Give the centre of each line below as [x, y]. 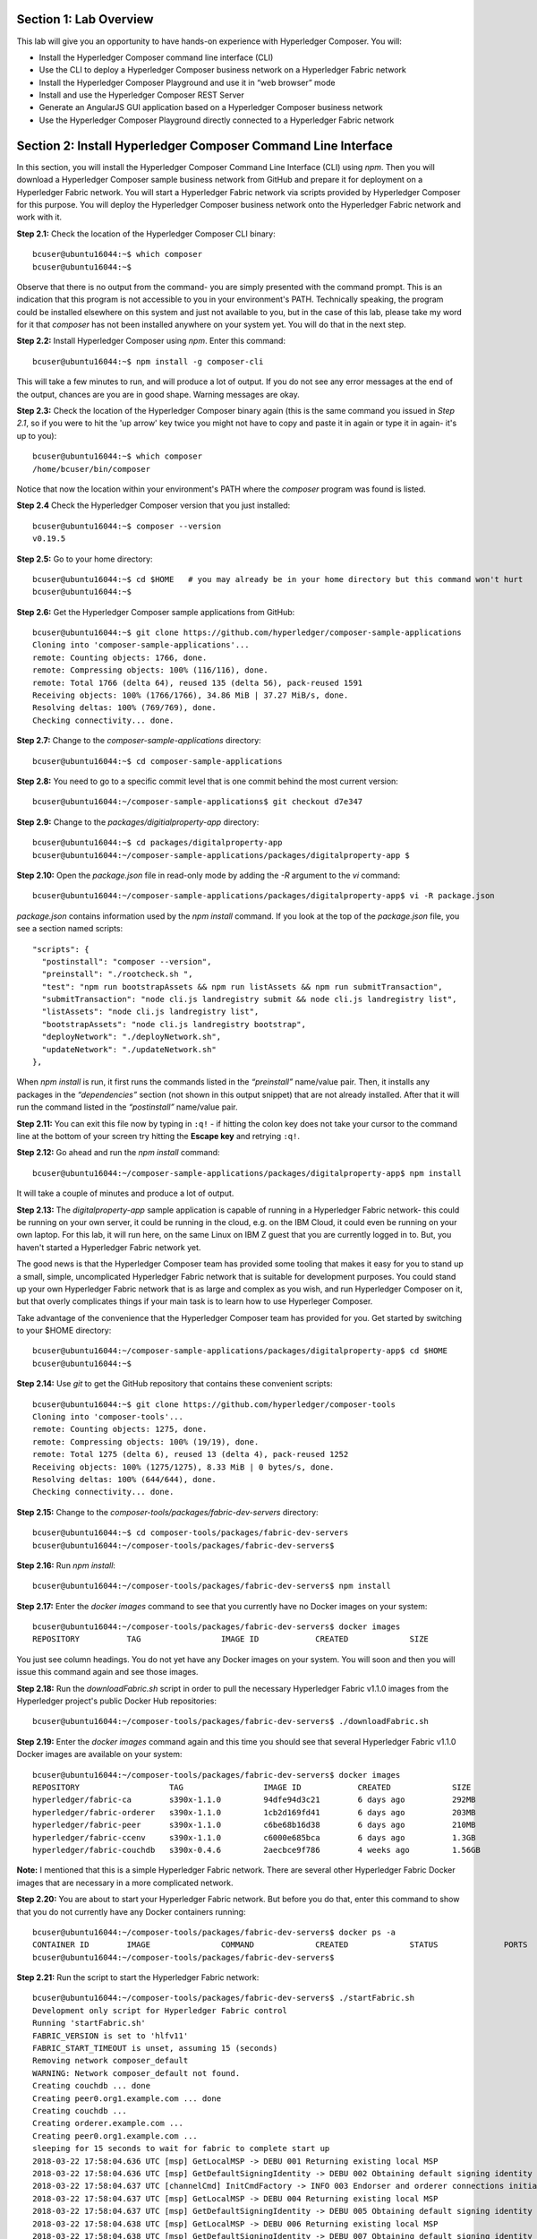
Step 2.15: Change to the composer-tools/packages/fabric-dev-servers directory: [167, 1512]
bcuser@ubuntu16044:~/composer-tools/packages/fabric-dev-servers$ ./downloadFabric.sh [231, 1721]
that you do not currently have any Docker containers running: [131, 1911]
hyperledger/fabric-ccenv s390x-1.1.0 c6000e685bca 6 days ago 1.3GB [254, 1837]
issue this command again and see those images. [107, 1672]
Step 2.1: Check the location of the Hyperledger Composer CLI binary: [146, 234]
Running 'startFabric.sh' [89, 2023]
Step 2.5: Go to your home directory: [85, 559]
